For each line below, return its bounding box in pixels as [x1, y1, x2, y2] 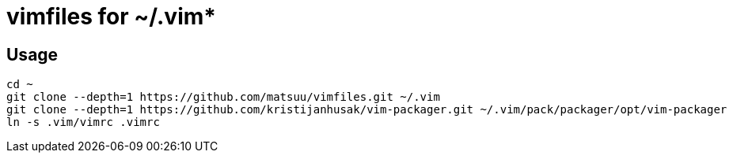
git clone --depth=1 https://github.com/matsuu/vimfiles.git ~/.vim [6, 91, 440, 104]
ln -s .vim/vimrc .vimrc [6, 116, 160, 129]
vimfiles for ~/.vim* [6, 3, 216, 30]
